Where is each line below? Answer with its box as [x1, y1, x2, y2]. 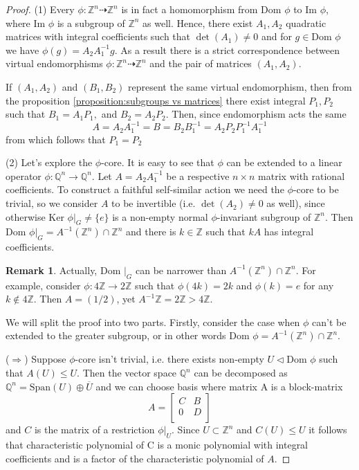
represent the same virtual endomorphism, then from [128, 79, 352, 93]
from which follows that [6, 132, 106, 146]
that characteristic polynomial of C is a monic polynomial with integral [6, 437, 309, 452]
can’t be [312, 314, 347, 329]
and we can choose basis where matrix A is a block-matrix [95, 379, 343, 393]
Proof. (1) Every [6, 2, 75, 16]
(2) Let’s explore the [6, 155, 93, 170]
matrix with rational [258, 168, 345, 183]
